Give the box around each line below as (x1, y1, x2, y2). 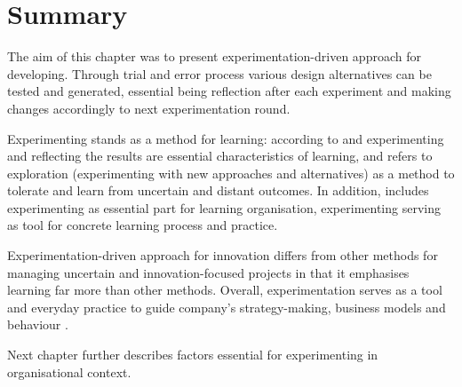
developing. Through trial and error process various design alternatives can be (7, 64, 432, 83)
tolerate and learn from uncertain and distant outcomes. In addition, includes (7, 181, 429, 200)
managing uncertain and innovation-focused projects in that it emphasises (7, 263, 410, 281)
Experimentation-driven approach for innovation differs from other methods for (7, 246, 438, 265)
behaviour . (7, 315, 68, 334)
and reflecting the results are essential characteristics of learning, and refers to (7, 146, 433, 165)
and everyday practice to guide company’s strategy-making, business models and (7, 297, 446, 316)
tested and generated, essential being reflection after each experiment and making (7, 82, 451, 100)
